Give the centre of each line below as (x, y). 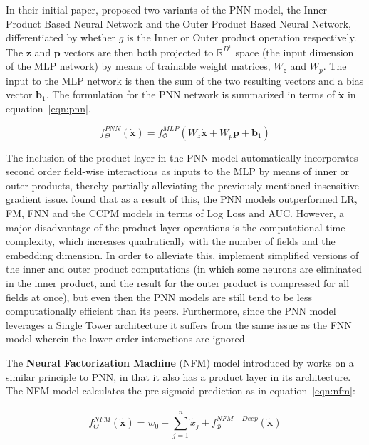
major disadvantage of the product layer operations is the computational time (176, 227)
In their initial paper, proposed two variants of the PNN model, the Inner (166, 9)
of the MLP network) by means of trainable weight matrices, (138, 66)
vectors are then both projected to (139, 52)
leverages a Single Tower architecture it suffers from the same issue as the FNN (179, 324)
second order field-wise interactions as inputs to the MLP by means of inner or (178, 171)
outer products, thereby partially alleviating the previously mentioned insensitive (183, 185)
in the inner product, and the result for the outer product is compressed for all (178, 283)
